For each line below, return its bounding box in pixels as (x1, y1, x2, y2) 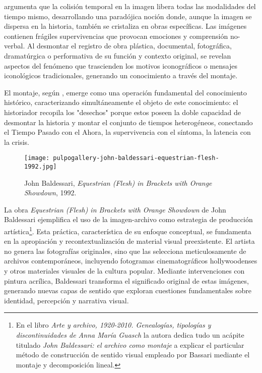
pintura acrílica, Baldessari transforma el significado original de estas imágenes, (4, 275, 249, 286)
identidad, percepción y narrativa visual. (4, 295, 129, 305)
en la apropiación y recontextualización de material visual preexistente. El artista (4, 236, 255, 246)
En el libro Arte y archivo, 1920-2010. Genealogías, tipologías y (16, 319, 211, 330)
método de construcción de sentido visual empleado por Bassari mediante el (16, 349, 250, 360)
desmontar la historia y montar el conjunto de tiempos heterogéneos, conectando (4, 117, 253, 127)
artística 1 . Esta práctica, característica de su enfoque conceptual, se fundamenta (4, 225, 251, 236)
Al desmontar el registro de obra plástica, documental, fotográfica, (27, 40, 232, 51)
